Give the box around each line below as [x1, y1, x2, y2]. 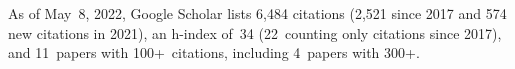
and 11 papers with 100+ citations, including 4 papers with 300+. [8, 42, 420, 63]
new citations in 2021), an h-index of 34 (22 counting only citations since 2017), [8, 22, 502, 43]
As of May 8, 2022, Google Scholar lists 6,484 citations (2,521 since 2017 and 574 [8, 3, 507, 23]
